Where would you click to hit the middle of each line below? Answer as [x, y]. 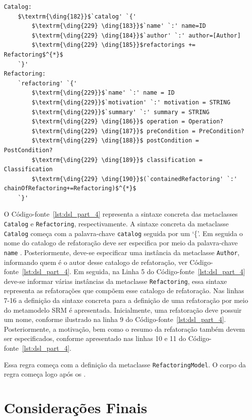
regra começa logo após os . [45, 374]
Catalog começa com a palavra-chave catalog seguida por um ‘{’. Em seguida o [124, 233]
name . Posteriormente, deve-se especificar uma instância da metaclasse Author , [122, 252]
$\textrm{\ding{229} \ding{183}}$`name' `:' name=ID [119, 26]
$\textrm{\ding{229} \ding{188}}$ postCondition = [115, 141]
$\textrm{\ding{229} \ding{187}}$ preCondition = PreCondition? [138, 131]
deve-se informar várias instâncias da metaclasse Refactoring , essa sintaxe [116, 281]
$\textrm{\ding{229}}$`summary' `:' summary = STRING [121, 112]
